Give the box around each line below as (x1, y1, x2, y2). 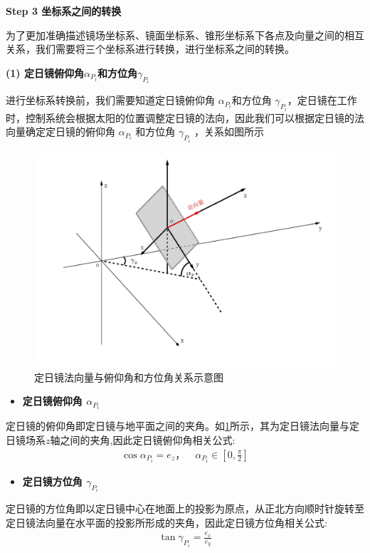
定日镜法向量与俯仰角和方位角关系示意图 (34, 369, 223, 384)
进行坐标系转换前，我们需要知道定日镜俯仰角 (6, 93, 215, 108)
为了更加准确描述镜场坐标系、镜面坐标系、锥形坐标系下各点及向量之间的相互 (6, 27, 364, 42)
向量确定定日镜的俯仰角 (6, 124, 115, 139)
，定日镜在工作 (287, 93, 357, 108)
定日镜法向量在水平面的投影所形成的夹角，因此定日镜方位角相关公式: (6, 515, 327, 529)
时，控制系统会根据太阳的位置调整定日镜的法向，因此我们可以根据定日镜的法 (6, 110, 364, 125)
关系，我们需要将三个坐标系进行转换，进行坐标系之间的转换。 (6, 41, 295, 56)
